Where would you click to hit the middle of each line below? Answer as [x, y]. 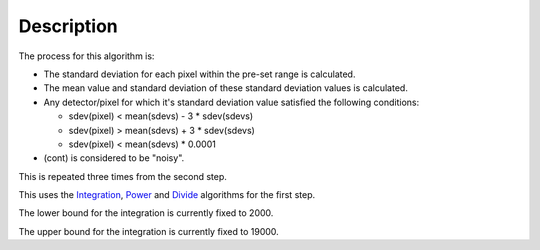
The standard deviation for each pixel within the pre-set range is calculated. [199, 74]
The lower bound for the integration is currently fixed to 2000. [146, 213]
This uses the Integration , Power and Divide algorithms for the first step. [166, 195]
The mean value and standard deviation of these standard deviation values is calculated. [226, 88]
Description [68, 26]
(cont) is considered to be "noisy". [114, 158]
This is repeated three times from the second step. [122, 176]
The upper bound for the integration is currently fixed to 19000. [148, 231]
